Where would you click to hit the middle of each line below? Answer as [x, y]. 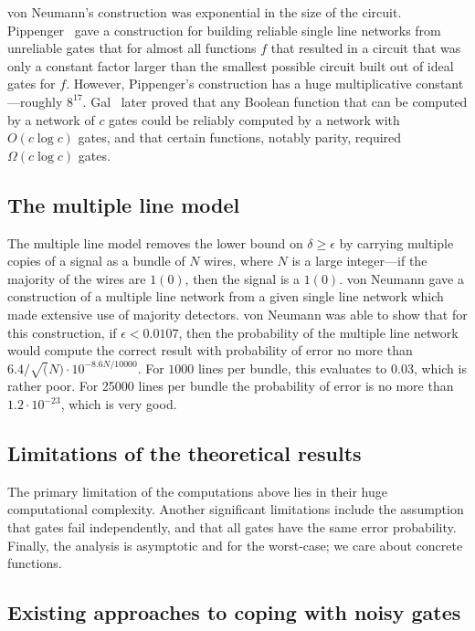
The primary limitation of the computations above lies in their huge [198, 491]
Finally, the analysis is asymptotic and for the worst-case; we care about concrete [235, 545]
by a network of [51, 119]
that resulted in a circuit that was [366, 48]
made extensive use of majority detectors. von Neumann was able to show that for [237, 314]
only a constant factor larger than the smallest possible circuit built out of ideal [231, 65]
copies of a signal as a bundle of [96, 261]
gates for [32, 84]
